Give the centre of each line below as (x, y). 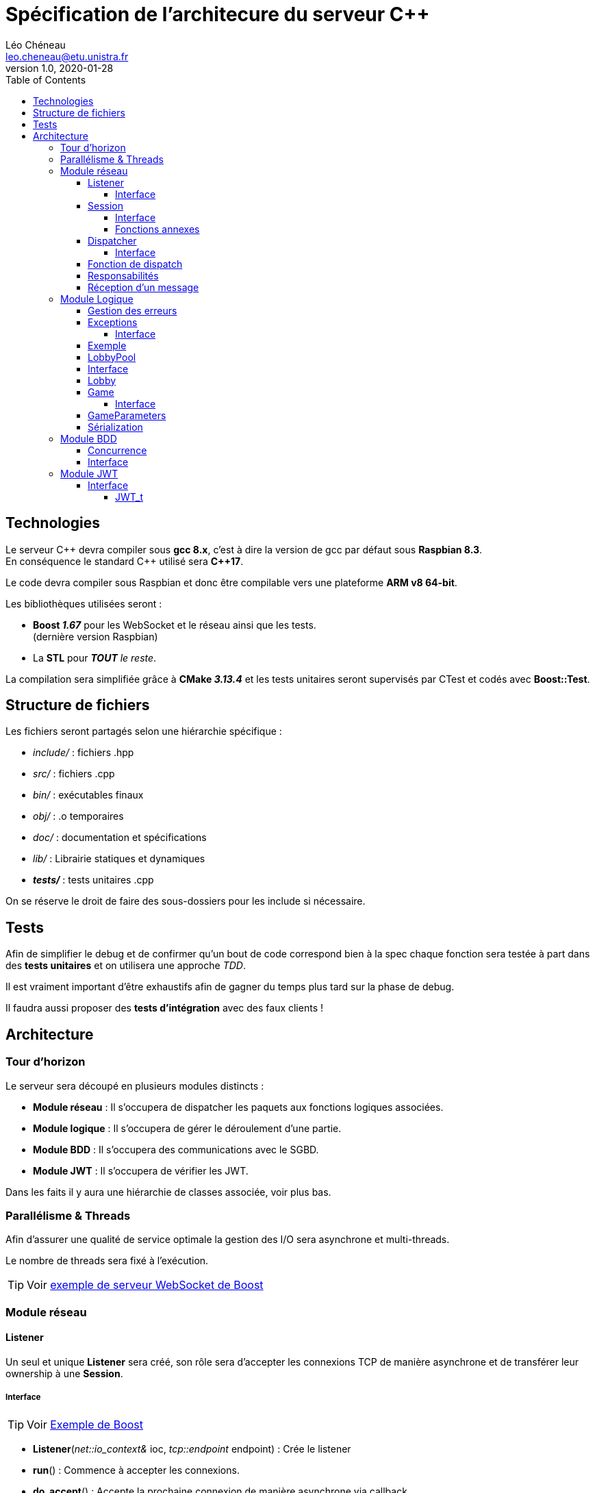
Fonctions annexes (157, 229)
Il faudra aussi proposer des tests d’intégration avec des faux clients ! (164, 1008)
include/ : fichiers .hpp (84, 753)
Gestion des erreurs (132, 310)
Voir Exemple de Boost (85, 1424)
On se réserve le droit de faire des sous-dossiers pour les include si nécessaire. (186, 901)
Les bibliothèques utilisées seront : (84, 603)
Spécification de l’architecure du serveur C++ (218, 14)
